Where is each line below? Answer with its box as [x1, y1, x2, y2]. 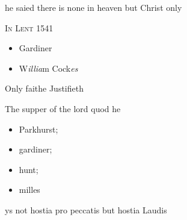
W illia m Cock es [19, 61, 78, 74]
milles [19, 183, 40, 196]
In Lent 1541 [5, 21, 54, 34]
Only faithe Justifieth [5, 82, 84, 95]
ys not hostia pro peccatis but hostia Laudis [5, 203, 167, 216]
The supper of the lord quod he [5, 102, 121, 115]
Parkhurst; [19, 122, 58, 135]
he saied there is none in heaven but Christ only [5, 1, 182, 13]
